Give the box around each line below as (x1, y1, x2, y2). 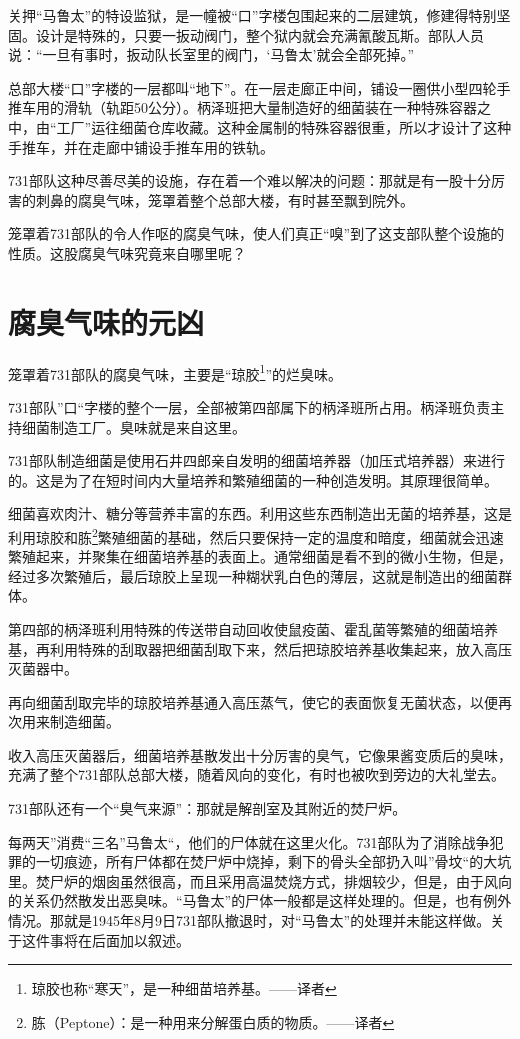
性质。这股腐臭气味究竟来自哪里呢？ (8, 242, 246, 263)
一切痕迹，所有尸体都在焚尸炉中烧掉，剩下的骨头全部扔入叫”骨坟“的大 (35, 851, 498, 872)
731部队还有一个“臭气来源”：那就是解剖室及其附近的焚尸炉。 (8, 798, 407, 819)
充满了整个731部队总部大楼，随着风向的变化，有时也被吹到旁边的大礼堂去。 (8, 764, 505, 785)
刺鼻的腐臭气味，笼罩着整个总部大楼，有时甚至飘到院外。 (35, 189, 414, 210)
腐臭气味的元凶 (8, 301, 205, 342)
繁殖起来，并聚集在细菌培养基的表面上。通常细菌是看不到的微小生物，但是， (8, 546, 512, 567)
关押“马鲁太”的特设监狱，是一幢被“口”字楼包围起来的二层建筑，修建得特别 (8, 5, 497, 25)
